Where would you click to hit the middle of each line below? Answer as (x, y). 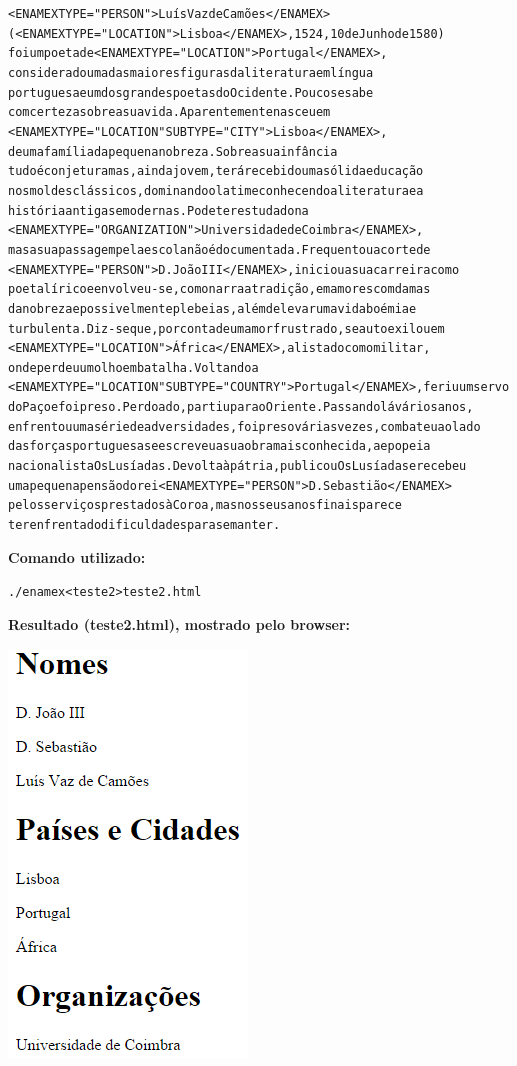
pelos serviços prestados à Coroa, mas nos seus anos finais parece (205, 505)
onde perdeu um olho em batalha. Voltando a (133, 367)
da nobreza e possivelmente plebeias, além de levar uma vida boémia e (212, 308)
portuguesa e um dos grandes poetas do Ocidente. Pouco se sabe (191, 92)
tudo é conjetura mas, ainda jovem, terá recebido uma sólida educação (216, 171)
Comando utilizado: (77, 556)
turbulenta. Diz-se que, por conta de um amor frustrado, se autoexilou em (226, 328)
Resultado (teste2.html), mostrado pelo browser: (179, 623)
